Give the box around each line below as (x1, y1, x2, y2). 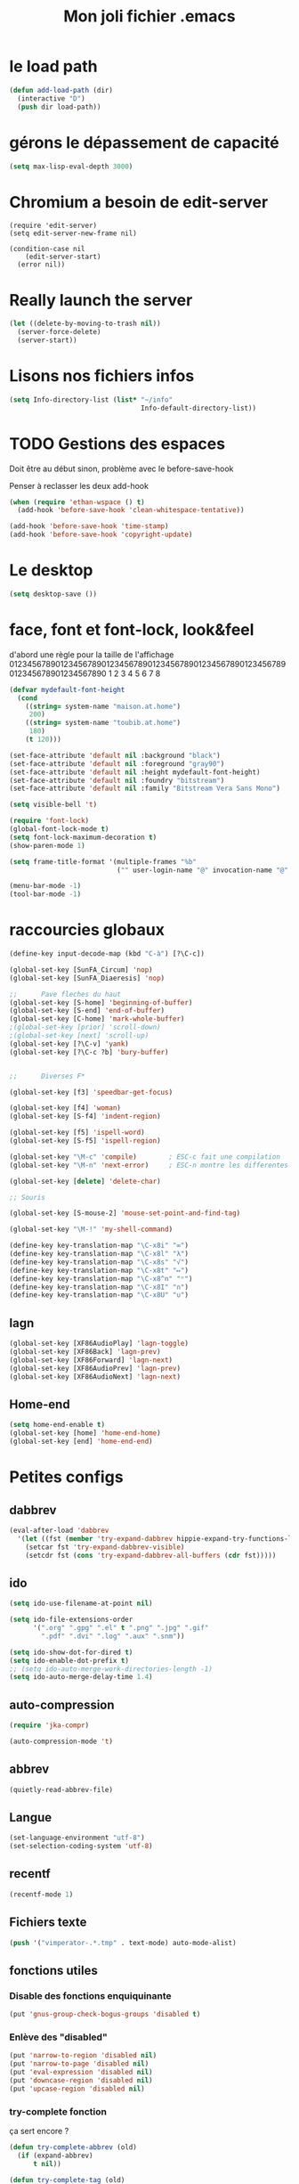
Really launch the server (9, 289, 193, 310)
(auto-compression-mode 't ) (9, 1737, 114, 1746)
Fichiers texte (9, 1915, 87, 1930)
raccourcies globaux (9, 920, 165, 941)
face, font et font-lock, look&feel (9, 620, 255, 640)
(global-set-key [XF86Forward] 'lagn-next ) (9, 1356, 174, 1365)
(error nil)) (17, 260, 66, 269)
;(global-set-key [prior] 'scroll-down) (9, 1023, 162, 1032)
